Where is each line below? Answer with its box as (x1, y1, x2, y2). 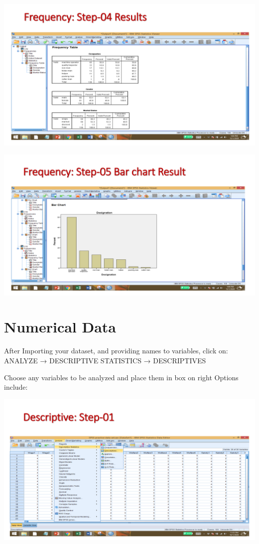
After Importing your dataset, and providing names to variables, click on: (4, 345, 228, 356)
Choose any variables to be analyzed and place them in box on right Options (4, 372, 239, 382)
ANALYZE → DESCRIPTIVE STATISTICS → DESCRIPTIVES (4, 355, 206, 365)
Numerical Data (4, 317, 117, 337)
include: (4, 382, 28, 392)
